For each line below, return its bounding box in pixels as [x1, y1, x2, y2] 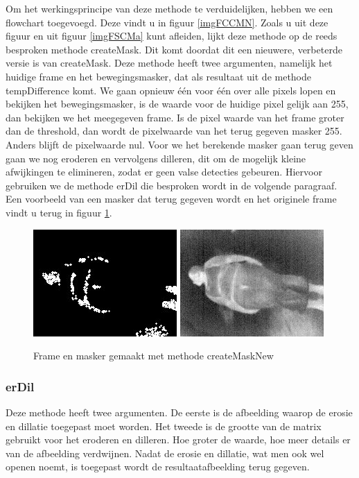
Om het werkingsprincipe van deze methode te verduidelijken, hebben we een [6, 1, 333, 15]
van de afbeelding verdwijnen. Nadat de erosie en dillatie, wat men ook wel [6, 445, 324, 460]
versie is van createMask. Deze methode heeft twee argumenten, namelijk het [6, 56, 333, 70]
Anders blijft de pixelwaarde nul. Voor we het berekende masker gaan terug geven [6, 137, 353, 151]
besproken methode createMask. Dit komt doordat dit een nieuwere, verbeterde [6, 42, 342, 56]
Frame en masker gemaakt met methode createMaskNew [33, 348, 274, 363]
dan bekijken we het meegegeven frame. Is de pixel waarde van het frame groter [6, 110, 344, 124]
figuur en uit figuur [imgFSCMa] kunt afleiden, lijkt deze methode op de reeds [6, 28, 338, 43]
